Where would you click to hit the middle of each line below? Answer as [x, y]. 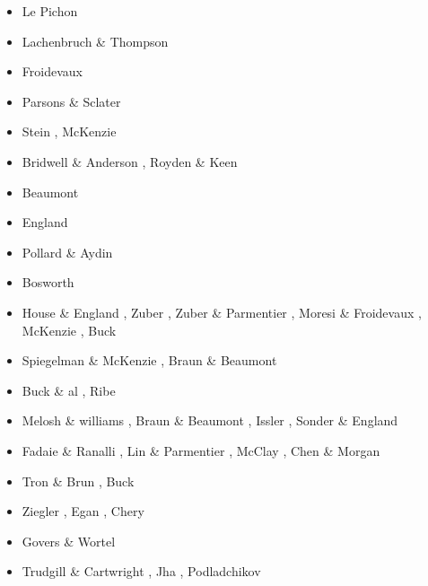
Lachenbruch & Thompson [95, 41]
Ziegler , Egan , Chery [83, 511]
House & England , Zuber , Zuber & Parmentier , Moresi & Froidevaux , [222, 312]
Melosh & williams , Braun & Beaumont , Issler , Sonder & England [210, 420]
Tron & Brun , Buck [78, 481]
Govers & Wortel [69, 541]
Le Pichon [50, 11]
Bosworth [48, 282]
